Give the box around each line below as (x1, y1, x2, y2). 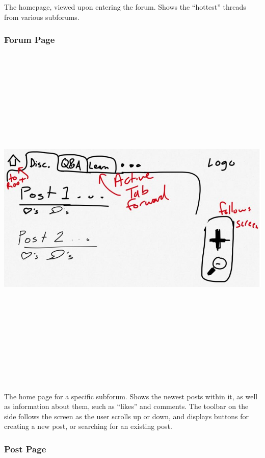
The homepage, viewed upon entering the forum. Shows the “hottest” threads (4, 2, 246, 12)
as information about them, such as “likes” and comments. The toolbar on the (4, 401, 249, 412)
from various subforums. (4, 11, 79, 22)
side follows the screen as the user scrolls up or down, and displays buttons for (4, 411, 249, 421)
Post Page (4, 442, 46, 455)
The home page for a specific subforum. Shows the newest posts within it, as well (4, 391, 258, 401)
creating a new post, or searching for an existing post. (4, 421, 172, 431)
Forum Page (4, 33, 55, 46)
